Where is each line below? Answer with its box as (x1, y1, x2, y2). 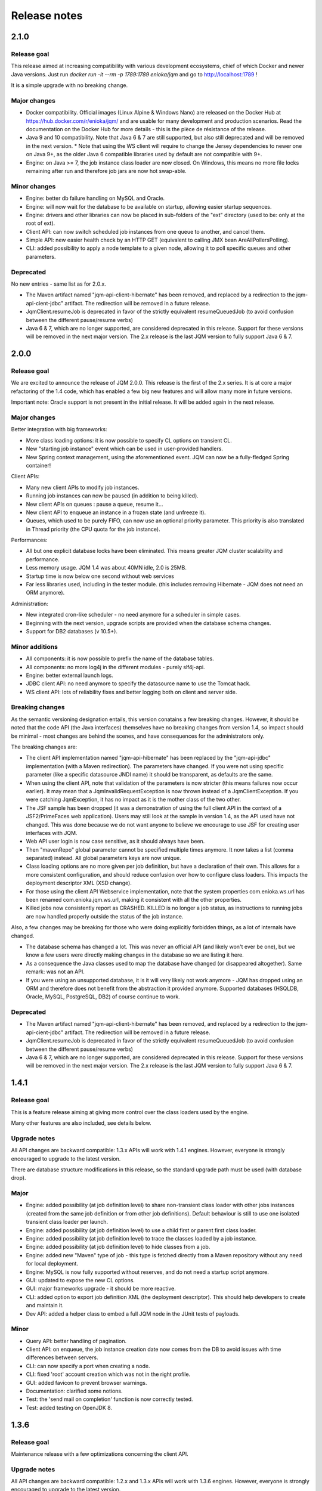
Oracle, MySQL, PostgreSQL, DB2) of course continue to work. (26, 993, 180, 1000)
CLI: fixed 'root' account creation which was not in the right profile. (26, 1371, 191, 1378)
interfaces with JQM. (26, 829, 78, 836)
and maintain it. (26, 1302, 64, 1309)
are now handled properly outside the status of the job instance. (26, 912, 184, 920)
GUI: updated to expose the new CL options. (26, 1276, 135, 1283)
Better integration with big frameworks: (11, 426, 107, 433)
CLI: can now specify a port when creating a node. (26, 1362, 150, 1369)
